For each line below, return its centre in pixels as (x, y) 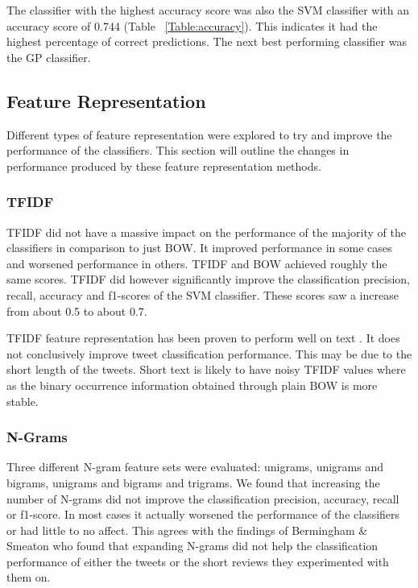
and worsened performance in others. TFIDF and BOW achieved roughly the (197, 263)
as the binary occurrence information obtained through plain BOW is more (192, 385)
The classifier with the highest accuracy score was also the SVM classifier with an (208, 10)
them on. (29, 577)
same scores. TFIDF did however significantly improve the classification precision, (208, 279)
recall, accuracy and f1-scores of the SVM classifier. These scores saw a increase (203, 294)
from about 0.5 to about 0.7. (77, 311)
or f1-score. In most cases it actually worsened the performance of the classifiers (203, 514)
